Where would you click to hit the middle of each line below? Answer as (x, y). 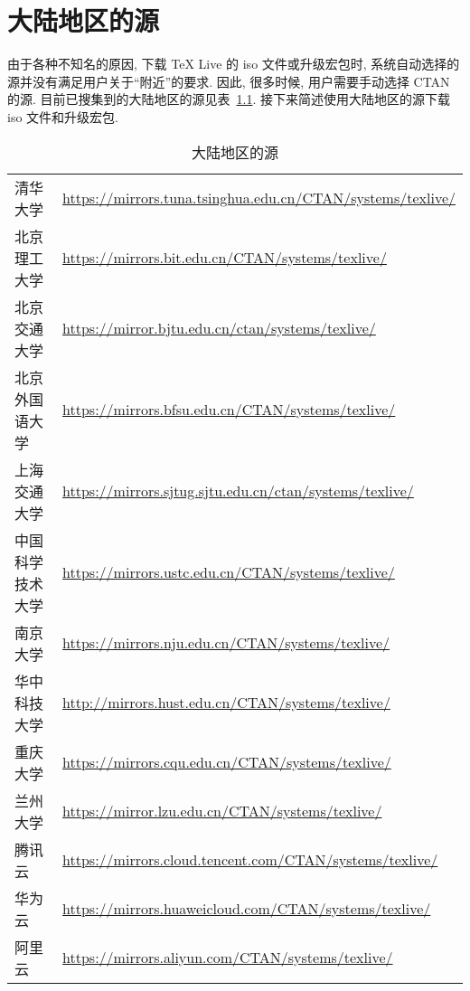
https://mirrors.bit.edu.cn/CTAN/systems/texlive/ (225, 257)
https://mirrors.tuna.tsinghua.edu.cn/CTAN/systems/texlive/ (259, 198)
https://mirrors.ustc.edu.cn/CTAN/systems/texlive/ (229, 572)
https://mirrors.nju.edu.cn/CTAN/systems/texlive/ (226, 642)
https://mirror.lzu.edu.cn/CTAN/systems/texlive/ (222, 811)
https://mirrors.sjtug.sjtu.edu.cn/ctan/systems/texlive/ (238, 491)
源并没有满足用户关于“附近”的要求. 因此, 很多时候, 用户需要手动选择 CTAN (229, 81)
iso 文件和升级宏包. (63, 116)
